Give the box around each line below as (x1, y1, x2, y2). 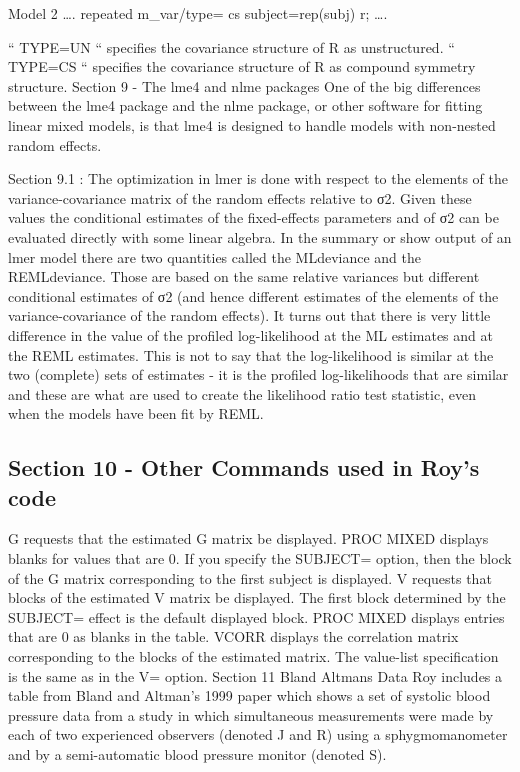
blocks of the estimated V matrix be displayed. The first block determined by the (8, 587, 506, 608)
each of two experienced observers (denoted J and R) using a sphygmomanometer (8, 724, 508, 745)
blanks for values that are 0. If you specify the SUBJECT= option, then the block (8, 548, 512, 569)
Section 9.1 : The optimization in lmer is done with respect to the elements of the (8, 168, 508, 189)
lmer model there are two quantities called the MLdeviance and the (8, 246, 421, 267)
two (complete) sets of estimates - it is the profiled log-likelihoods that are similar (8, 364, 509, 385)
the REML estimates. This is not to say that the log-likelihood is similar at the (8, 344, 494, 365)
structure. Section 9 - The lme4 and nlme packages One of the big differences (8, 75, 481, 96)
